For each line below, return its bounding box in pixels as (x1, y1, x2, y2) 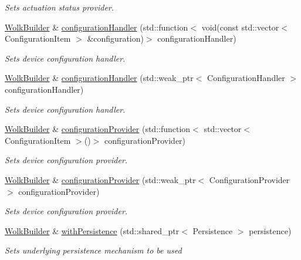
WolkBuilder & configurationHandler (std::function (5, 21, 188, 33)
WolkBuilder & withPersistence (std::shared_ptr (5, 224, 180, 237)
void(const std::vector (201, 21, 279, 33)
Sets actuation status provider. (5, 1, 114, 13)
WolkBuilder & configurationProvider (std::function (5, 123, 191, 135)
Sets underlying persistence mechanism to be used (5, 244, 182, 256)
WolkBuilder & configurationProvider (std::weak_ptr (5, 173, 196, 185)
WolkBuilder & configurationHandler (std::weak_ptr (5, 72, 194, 84)
